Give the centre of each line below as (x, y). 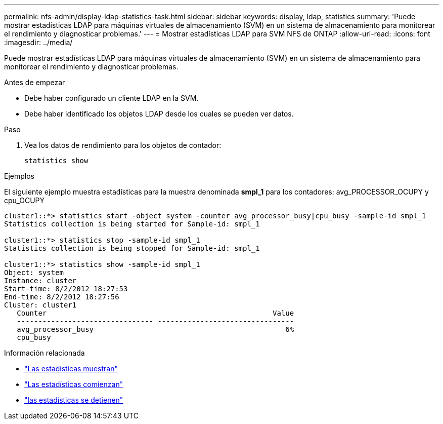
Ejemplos (19, 176)
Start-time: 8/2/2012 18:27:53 (66, 289)
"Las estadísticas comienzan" (74, 384)
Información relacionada (45, 353)
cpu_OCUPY (25, 200)
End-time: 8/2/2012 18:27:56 (62, 297)
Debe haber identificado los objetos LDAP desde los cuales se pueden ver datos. (159, 114)
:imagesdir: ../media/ (38, 42)
